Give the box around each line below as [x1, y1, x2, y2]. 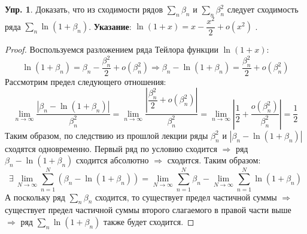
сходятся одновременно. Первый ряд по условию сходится [5, 142, 217, 154]
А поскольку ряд [5, 190, 65, 203]
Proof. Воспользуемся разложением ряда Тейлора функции [5, 42, 218, 55]
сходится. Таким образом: [167, 154, 261, 166]
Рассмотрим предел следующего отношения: [5, 75, 166, 87]
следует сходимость [227, 3, 299, 15]
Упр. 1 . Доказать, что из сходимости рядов [5, 3, 163, 15]
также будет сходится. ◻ [104, 215, 194, 227]
